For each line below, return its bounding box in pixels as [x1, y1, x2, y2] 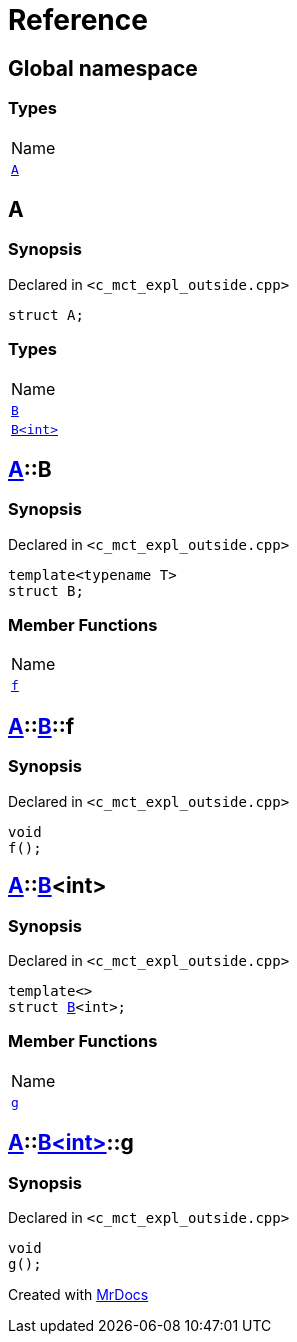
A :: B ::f [8, 713, 75, 739]
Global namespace [8, 55, 198, 81]
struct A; [8, 306, 84, 323]
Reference [8, 3, 148, 37]
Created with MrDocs [8, 1285, 149, 1303]
